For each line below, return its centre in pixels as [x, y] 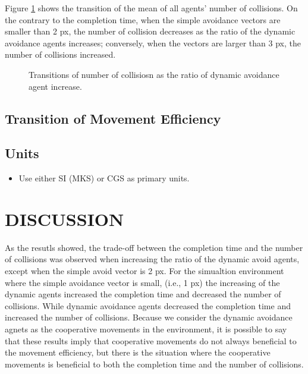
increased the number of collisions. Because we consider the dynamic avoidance [149, 317]
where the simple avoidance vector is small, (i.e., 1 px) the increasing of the [142, 282]
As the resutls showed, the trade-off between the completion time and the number [154, 247]
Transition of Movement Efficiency [113, 118]
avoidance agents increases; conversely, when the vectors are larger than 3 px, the [153, 43]
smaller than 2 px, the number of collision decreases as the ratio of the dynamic [150, 31]
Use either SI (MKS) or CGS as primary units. [104, 178]
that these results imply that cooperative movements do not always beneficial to [151, 340]
